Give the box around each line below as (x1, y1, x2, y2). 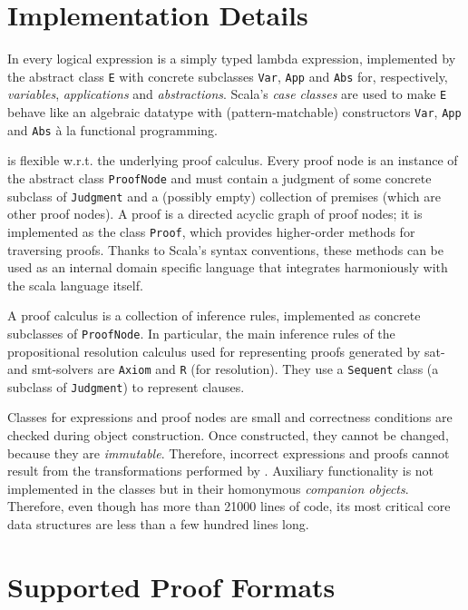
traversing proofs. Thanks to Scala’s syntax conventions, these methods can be (7, 240, 444, 259)
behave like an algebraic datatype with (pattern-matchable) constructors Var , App (7, 103, 462, 122)
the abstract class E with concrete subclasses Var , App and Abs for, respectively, (7, 66, 448, 85)
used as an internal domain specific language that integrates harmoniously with (7, 258, 448, 277)
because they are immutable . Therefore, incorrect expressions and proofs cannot (7, 443, 450, 462)
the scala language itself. (7, 275, 143, 294)
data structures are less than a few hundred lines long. (7, 515, 309, 533)
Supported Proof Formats (7, 567, 336, 605)
